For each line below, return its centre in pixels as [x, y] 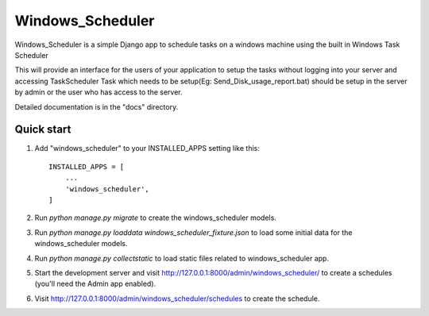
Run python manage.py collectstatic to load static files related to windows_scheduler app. [182, 258]
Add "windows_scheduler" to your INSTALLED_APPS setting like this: [147, 148]
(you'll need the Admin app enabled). [95, 284]
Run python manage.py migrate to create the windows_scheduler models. [156, 218]
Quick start [43, 130]
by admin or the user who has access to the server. [99, 92]
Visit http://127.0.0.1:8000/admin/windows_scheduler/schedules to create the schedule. [177, 299]
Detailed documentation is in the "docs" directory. [97, 106]
